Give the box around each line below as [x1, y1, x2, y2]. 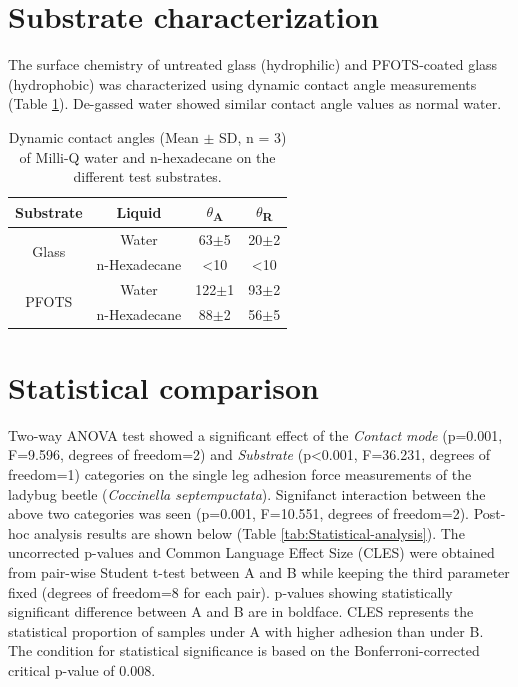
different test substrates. [73, 166, 222, 187]
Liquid [116, 201, 162, 222]
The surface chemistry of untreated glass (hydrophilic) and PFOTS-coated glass [8, 54, 498, 75]
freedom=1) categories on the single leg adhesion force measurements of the [8, 464, 472, 484]
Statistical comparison [8, 366, 319, 407]
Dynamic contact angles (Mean [8, 126, 199, 147]
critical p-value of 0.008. [8, 659, 156, 680]
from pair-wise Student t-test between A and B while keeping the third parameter [8, 561, 510, 582]
